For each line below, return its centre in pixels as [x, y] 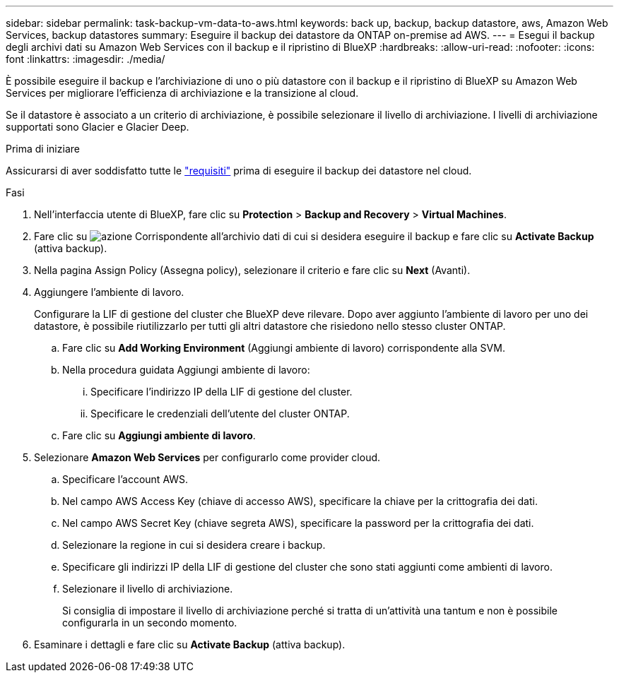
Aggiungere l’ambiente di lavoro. [109, 292]
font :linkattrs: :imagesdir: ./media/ [86, 59]
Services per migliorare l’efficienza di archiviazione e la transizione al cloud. [182, 93]
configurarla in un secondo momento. [150, 623]
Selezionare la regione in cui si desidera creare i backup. [194, 545]
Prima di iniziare [43, 149]
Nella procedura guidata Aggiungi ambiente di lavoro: [186, 370]
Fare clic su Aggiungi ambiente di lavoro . [159, 435]
